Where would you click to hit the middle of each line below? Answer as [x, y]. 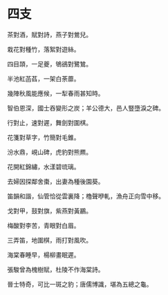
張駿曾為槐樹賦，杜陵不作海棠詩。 [56, 269]
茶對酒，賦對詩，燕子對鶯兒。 [49, 35]
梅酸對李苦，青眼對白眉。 [44, 225]
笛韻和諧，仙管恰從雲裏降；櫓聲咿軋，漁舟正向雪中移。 [86, 196]
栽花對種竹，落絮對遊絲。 [44, 49]
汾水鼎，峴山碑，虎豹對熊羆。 [49, 152]
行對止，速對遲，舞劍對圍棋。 [49, 122]
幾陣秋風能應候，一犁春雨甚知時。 [56, 93]
